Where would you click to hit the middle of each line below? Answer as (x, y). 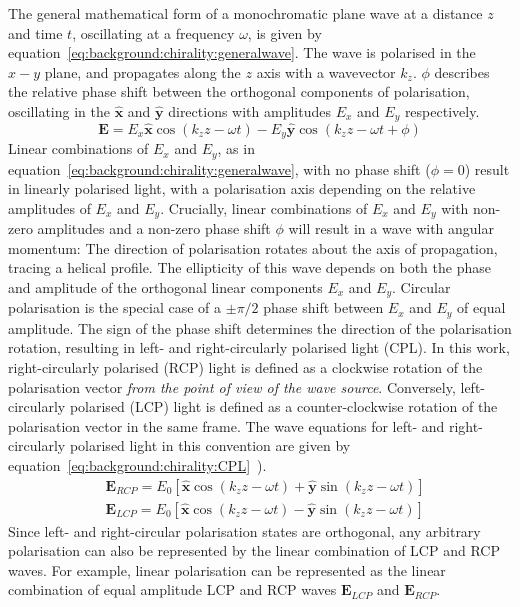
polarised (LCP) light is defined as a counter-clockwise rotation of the (283, 406)
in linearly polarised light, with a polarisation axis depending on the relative (242, 188)
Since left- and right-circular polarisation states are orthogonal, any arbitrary (244, 530)
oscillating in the (59, 110)
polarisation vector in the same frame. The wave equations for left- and (226, 425)
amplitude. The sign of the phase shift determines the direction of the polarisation (260, 327)
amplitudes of (49, 207)
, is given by (284, 32)
